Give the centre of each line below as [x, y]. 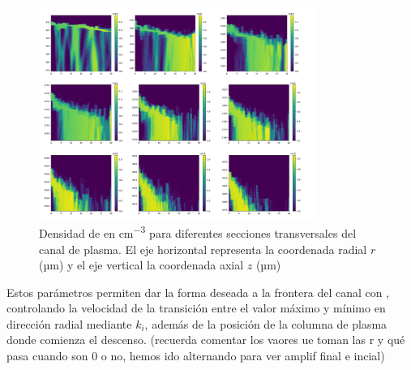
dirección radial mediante [69, 323]
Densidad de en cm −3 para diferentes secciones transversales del [198, 232]
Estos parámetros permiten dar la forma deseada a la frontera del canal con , [198, 292]
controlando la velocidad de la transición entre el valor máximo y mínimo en [196, 308]
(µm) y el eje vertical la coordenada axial [141, 265]
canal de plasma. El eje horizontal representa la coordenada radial [203, 249]
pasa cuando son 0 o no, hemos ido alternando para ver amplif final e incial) [196, 356]
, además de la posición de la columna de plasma [266, 323]
